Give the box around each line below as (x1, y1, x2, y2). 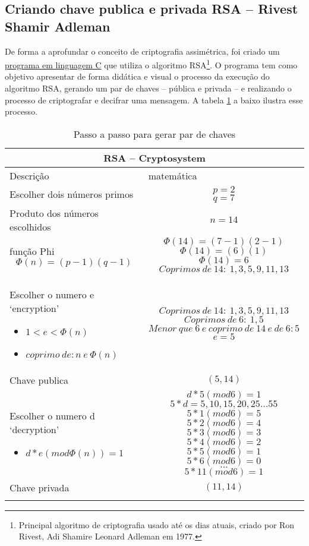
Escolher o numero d (10, 408, 95, 422)
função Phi (10, 244, 55, 258)
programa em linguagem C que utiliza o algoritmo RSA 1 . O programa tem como (5, 57, 298, 71)
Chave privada (10, 480, 70, 494)
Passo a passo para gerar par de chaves (73, 127, 236, 141)
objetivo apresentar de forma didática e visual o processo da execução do (5, 70, 270, 83)
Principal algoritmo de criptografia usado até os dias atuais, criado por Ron (18, 518, 295, 531)
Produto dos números (10, 206, 99, 220)
